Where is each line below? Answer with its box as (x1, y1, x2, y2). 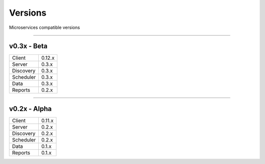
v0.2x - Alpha (9, 104, 52, 113)
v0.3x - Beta (9, 42, 48, 50)
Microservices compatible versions (9, 24, 80, 30)
